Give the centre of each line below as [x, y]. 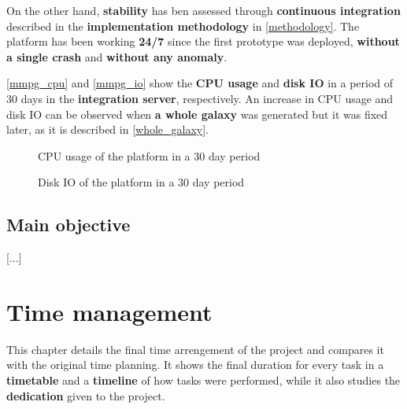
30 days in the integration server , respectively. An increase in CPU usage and [200, 98]
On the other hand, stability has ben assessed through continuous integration [203, 10]
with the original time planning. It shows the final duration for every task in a [195, 365]
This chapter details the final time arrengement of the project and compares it [195, 349]
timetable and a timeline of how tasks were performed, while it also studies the [203, 380]
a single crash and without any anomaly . [117, 56]
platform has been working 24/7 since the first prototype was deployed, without [203, 41]
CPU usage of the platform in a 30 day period [149, 155]
